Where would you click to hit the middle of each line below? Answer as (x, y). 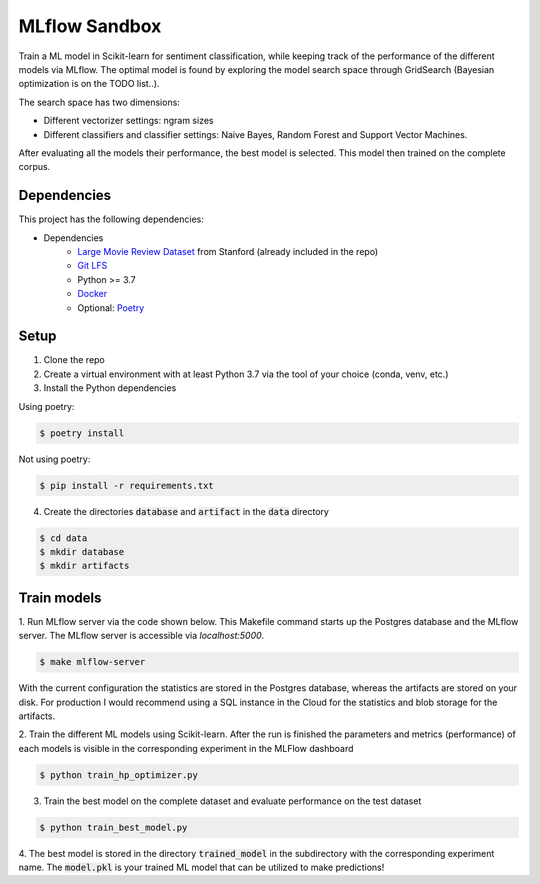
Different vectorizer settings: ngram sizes (128, 121)
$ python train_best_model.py (113, 827)
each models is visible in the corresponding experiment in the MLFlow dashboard (186, 748)
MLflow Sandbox (90, 26)
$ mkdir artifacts (84, 566)
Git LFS (92, 266)
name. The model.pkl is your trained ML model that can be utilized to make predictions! (201, 867)
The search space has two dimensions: (99, 102)
